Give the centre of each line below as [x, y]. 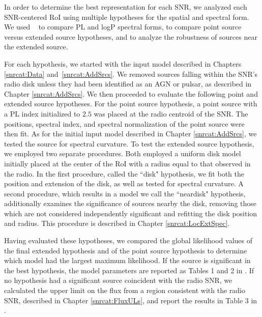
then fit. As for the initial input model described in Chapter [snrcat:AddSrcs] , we [130, 134]
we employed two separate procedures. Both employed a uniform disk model [123, 153]
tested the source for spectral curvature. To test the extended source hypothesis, [129, 143]
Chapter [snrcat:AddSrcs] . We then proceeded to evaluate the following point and [131, 93]
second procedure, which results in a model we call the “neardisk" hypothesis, [125, 193]
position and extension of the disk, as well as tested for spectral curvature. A [124, 183]
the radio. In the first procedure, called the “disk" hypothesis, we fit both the [124, 173]
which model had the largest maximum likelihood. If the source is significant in [127, 260]
